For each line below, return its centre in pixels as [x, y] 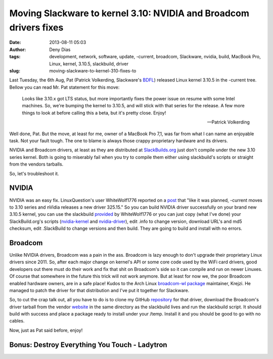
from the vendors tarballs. [36, 164]
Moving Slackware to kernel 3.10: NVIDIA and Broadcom [129, 13]
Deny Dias [60, 49]
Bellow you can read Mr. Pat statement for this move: [64, 87]
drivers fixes [36, 27]
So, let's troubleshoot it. [34, 173]
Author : [18, 49]
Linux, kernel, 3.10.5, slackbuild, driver [89, 64]
